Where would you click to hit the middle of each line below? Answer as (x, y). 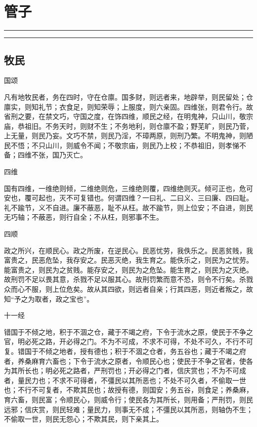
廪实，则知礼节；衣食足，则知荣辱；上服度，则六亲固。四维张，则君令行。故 (128, 106)
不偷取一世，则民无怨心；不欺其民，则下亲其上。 (84, 419)
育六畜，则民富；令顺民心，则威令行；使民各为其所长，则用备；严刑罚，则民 (128, 399)
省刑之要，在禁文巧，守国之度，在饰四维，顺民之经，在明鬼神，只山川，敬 (125, 116)
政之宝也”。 (75, 298)
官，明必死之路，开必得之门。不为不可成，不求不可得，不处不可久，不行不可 (128, 341)
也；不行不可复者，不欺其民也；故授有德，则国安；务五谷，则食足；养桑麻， (128, 390)
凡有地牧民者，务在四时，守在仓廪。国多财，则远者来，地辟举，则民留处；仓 (128, 97)
